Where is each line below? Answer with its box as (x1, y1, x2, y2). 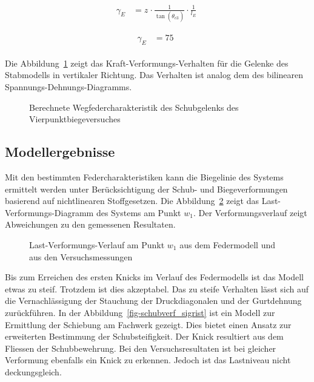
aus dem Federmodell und (179, 238, 275, 251)
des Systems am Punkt (96, 206, 181, 219)
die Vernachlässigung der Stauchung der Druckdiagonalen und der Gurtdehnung (5, 294, 302, 307)
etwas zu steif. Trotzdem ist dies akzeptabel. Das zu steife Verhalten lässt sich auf (5, 282, 309, 295)
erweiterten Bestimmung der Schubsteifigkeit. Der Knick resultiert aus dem (5, 330, 284, 343)
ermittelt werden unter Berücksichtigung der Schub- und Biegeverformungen (5, 182, 288, 195)
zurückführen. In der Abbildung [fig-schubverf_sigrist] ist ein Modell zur (5, 306, 275, 318)
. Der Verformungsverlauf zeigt (193, 206, 307, 219)
